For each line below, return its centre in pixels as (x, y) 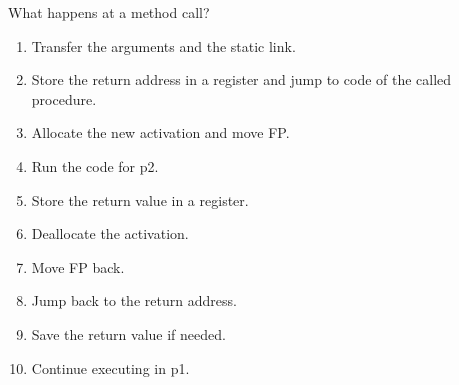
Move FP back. (78, 266)
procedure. (64, 98)
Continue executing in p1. (110, 367)
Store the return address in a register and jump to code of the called (241, 79)
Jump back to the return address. (134, 300)
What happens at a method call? (109, 12)
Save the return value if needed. (128, 333)
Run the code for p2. (95, 165)
